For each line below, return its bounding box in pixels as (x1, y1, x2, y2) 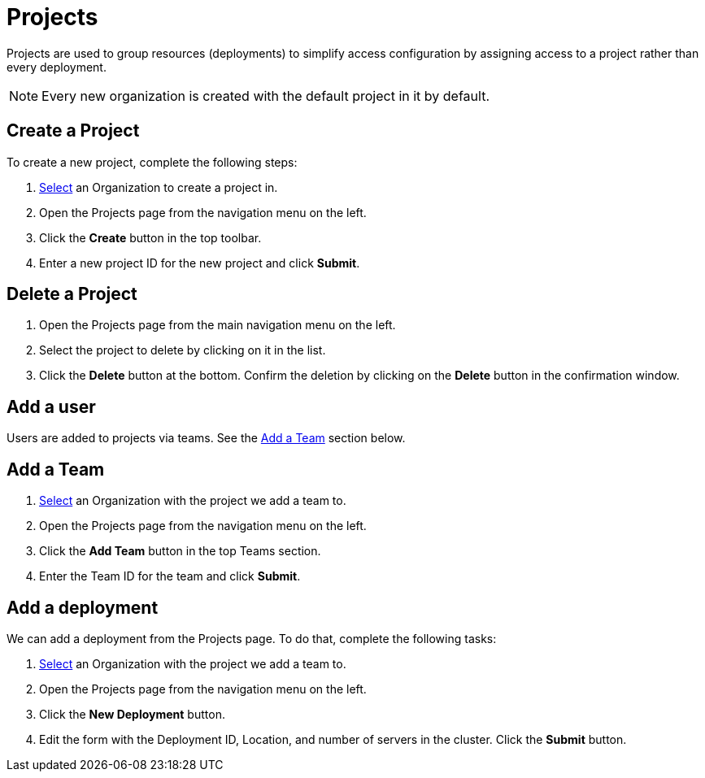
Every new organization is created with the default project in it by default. (41, 87, 490, 104)
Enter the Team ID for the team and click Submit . (39, 569, 301, 584)
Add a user (7, 396, 96, 417)
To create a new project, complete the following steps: (7, 154, 298, 169)
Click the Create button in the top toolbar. (39, 230, 262, 245)
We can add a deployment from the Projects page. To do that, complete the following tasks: (7, 631, 497, 645)
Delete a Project (7, 284, 137, 305)
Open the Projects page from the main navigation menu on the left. (39, 318, 396, 332)
